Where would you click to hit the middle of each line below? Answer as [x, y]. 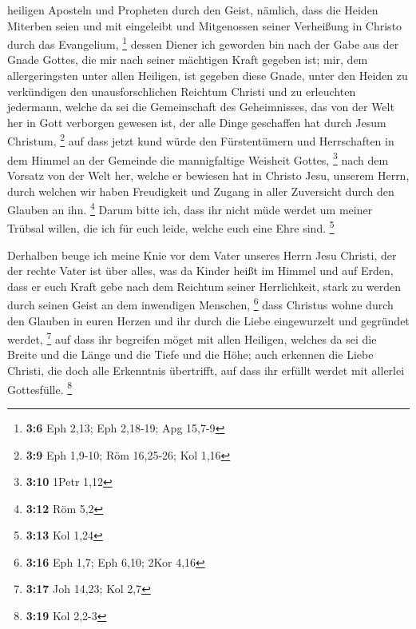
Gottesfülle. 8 [40, 388]
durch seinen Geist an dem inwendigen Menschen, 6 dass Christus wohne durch [200, 304]
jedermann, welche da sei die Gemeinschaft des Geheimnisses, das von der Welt [201, 107]
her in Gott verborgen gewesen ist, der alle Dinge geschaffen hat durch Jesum [197, 122]
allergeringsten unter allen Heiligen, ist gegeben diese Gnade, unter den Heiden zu [208, 76]
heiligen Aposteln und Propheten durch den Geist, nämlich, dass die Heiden [193, 10]
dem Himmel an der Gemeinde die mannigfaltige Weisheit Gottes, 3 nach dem [198, 158]
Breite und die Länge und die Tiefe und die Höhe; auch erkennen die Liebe [190, 354]
